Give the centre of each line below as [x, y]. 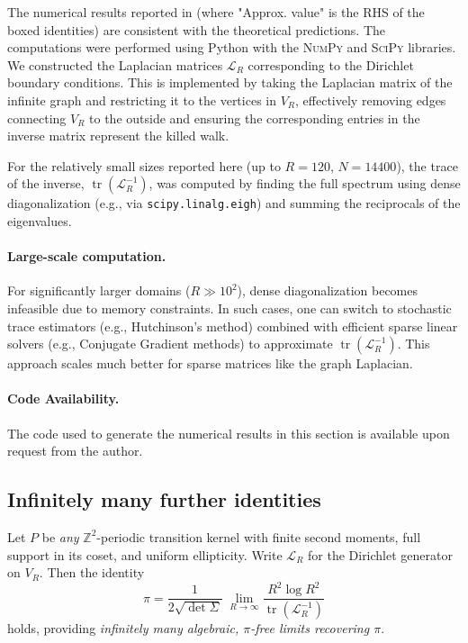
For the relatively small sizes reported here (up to [144, 165]
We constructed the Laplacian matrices [115, 64]
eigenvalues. [40, 221]
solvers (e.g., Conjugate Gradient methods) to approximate [170, 344]
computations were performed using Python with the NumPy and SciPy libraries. [232, 47]
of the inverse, [46, 183]
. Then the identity [92, 572]
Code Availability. [63, 398]
